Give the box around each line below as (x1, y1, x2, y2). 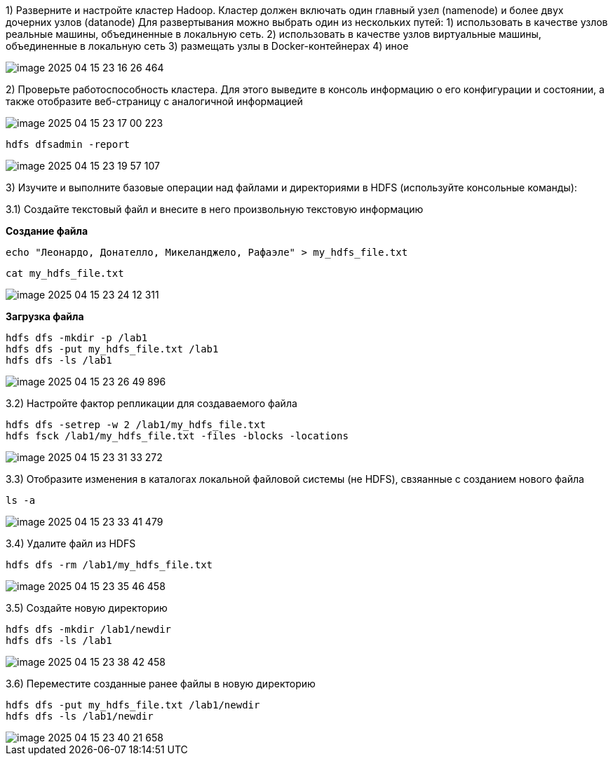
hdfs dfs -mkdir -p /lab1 (6, 332, 148, 343)
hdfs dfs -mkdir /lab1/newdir (6, 624, 172, 635)
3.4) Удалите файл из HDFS (6, 537, 136, 549)
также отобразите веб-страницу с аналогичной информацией (6, 95, 303, 107)
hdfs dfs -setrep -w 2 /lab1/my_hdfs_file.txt (6, 419, 266, 430)
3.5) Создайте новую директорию (6, 602, 168, 614)
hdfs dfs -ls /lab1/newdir (6, 711, 154, 722)
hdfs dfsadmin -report (6, 139, 130, 150)
